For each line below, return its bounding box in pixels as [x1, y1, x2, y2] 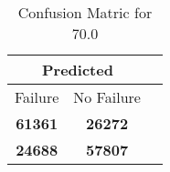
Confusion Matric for [17, 2, 153, 23]
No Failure [73, 86, 141, 107]
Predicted [42, 59, 113, 80]
